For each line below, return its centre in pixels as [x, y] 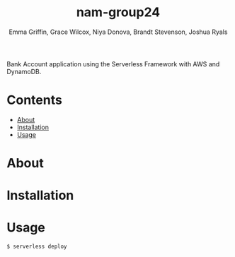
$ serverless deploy [37, 247]
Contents [35, 100]
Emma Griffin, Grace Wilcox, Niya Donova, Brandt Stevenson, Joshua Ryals [118, 32]
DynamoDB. [24, 71]
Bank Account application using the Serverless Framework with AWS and [113, 64]
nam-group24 [118, 12]
